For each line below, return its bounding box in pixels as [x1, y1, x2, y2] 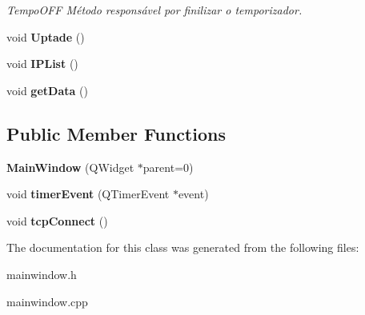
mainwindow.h [6, 265, 77, 282]
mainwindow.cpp [6, 293, 88, 309]
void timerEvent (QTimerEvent [6, 185, 170, 202]
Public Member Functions [6, 121, 226, 146]
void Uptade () [6, 28, 85, 45]
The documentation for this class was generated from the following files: [6, 239, 359, 256]
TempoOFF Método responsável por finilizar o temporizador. [6, 2, 303, 18]
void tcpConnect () [6, 212, 108, 229]
